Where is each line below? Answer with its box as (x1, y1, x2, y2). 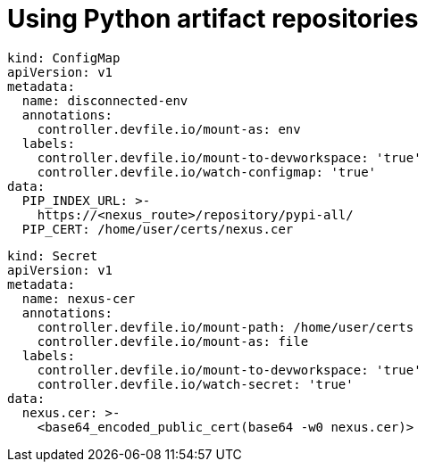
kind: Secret (7, 248, 98, 263)
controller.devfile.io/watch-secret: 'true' (37, 376, 354, 391)
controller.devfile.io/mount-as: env (37, 121, 301, 136)
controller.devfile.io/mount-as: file (37, 333, 309, 349)
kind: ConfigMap (7, 50, 121, 65)
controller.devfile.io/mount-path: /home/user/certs (37, 319, 414, 334)
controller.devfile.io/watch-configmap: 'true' (37, 164, 377, 179)
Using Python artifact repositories (7, 4, 419, 34)
